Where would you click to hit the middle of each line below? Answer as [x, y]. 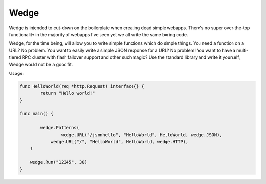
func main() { [36, 114]
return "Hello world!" [68, 93]
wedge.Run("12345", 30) [58, 162]
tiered [15, 57]
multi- [243, 50]
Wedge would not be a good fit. [41, 64]
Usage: [17, 73]
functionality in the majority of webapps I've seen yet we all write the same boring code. [99, 34]
